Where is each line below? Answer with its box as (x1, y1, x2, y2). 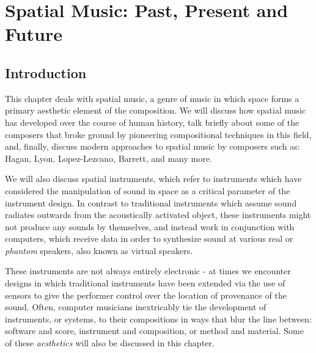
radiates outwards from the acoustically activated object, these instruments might (5, 208, 311, 221)
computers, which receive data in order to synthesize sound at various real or (5, 232, 293, 245)
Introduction (5, 63, 87, 82)
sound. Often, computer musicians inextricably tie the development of (5, 300, 266, 313)
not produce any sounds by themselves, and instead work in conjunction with (5, 220, 295, 233)
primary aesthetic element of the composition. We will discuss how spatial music (5, 104, 306, 117)
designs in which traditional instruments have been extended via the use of (5, 277, 285, 289)
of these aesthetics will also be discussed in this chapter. (5, 337, 215, 349)
